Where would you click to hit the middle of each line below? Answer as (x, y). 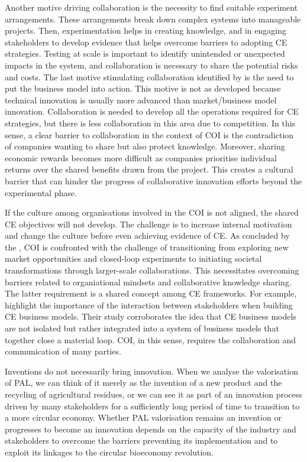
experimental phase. (41, 192)
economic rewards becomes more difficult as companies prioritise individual (141, 157)
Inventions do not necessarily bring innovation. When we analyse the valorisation (151, 371)
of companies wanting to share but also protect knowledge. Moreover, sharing (145, 146)
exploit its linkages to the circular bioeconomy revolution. (109, 452)
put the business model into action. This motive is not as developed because (143, 88)
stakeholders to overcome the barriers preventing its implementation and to (141, 440)
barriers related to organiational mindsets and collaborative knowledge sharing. (148, 282)
